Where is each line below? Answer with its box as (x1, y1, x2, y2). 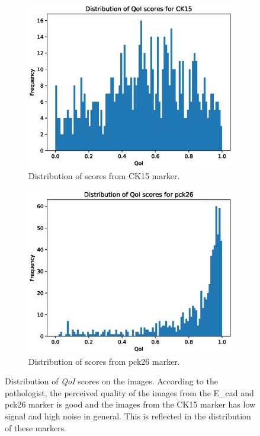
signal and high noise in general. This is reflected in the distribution (5, 410, 251, 422)
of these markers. (5, 421, 67, 434)
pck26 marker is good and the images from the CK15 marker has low (5, 398, 256, 410)
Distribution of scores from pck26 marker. (28, 355, 180, 367)
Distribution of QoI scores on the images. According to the (5, 375, 218, 387)
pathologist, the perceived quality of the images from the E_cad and (5, 386, 254, 399)
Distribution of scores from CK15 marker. (28, 170, 180, 182)
